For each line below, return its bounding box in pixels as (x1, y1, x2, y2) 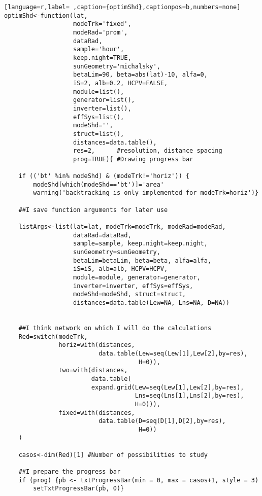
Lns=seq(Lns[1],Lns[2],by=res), (135, 392, 244, 400)
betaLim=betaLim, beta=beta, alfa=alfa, (73, 257, 212, 264)
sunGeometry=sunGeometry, (73, 249, 160, 256)
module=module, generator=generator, (73, 274, 201, 281)
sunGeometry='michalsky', (73, 62, 160, 70)
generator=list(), (73, 96, 135, 104)
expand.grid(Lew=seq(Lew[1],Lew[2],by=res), (91, 383, 244, 391)
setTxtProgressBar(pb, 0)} (33, 485, 124, 492)
